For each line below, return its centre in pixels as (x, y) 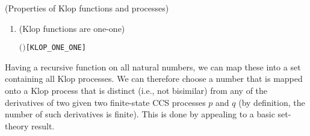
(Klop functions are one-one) (72, 28)
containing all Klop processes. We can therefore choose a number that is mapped (154, 79)
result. (43, 125)
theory (17, 125)
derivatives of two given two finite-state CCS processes (105, 102)
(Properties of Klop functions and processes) (87, 8)
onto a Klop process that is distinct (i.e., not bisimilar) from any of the (136, 91)
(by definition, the (272, 102)
